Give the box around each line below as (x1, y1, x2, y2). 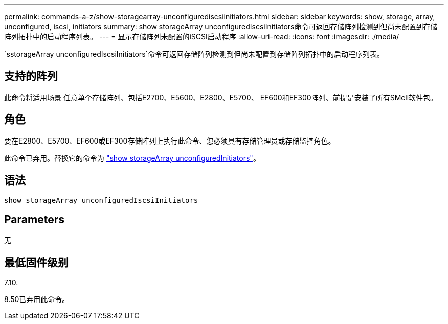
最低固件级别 (4, 256, 69, 269)
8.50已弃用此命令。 (4, 295, 70, 304)
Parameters (4, 213, 64, 226)
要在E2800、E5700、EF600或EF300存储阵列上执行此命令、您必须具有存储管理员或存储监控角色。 (4, 136, 335, 145)
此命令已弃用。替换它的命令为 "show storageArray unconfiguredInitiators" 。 (4, 153, 260, 163)
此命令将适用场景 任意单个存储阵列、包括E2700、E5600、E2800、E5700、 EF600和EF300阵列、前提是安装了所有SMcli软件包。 (4, 92, 438, 102)
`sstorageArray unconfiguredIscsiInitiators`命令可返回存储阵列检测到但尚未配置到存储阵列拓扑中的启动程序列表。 (4, 50, 385, 58)
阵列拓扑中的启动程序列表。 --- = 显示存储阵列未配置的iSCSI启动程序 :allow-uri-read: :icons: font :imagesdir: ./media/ (4, 32, 399, 41)
